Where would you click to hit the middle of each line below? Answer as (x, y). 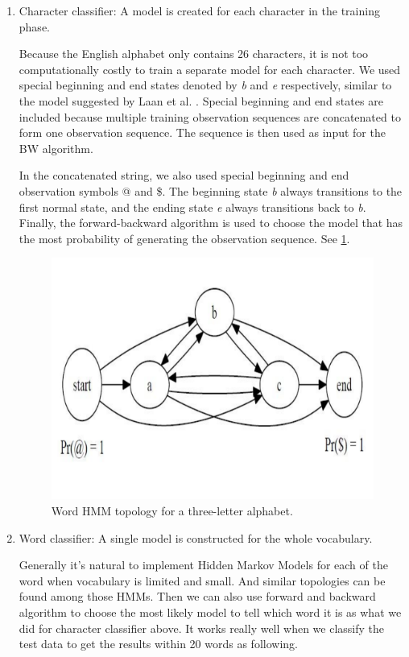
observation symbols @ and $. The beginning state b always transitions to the (211, 190)
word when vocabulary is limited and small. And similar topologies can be (202, 580)
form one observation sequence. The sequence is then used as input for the (202, 132)
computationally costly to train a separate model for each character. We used (210, 69)
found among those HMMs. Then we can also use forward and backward (197, 596)
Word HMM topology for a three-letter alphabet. (172, 511)
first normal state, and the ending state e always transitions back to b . (192, 207)
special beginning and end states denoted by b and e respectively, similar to (205, 85)
